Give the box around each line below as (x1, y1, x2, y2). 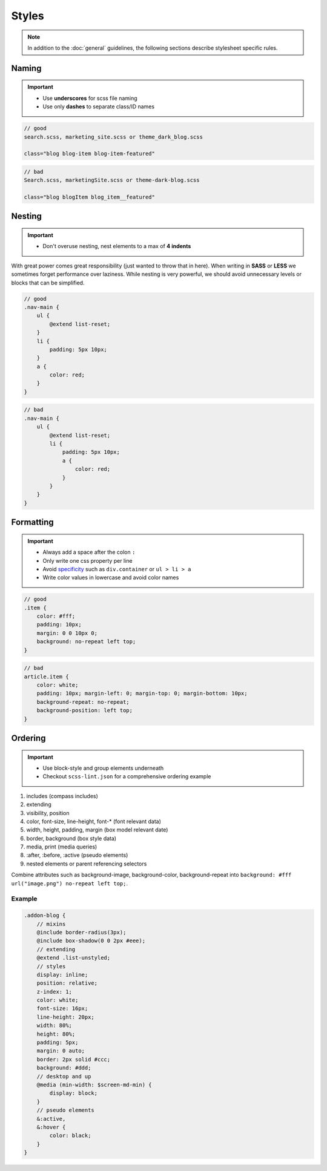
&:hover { (36, 1123, 66, 1130)
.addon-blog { (24, 912, 66, 919)
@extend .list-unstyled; (36, 954, 111, 962)
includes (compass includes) (26, 792, 98, 799)
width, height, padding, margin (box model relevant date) (26, 826, 168, 833)
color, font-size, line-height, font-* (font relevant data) (26, 818, 162, 825)
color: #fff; (36, 613, 76, 620)
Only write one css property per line (42, 557, 133, 564)
